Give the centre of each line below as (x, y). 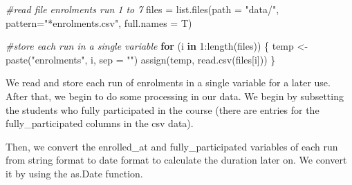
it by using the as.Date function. (74, 173)
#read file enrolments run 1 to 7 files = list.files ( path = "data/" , (142, 9)
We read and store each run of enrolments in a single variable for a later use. (168, 82)
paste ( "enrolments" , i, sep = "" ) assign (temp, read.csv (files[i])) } (141, 59)
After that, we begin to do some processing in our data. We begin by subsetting (175, 96)
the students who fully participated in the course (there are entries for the (163, 109)
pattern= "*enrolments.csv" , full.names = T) (99, 22)
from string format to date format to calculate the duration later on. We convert (176, 160)
